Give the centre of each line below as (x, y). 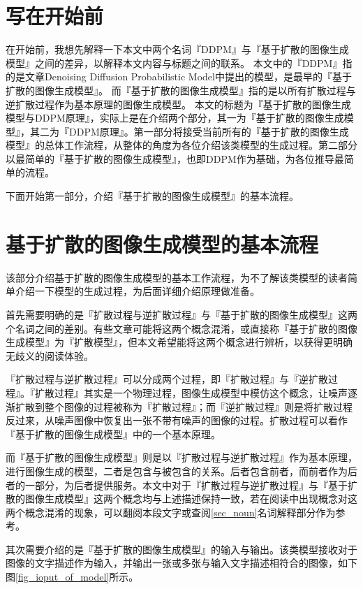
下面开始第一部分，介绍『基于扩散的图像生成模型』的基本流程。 (152, 196)
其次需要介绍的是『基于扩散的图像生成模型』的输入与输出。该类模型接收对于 (181, 549)
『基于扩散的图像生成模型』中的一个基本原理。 (113, 434)
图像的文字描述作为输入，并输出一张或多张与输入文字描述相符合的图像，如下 (181, 563)
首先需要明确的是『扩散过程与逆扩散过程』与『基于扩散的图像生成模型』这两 (181, 314)
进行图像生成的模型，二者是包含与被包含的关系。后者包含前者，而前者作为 (177, 471)
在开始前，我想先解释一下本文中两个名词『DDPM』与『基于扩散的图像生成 (177, 49)
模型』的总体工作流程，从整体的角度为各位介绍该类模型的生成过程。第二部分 (181, 145)
